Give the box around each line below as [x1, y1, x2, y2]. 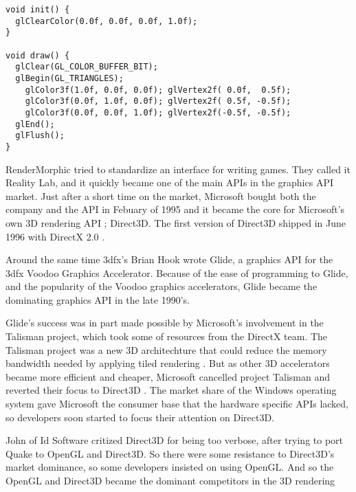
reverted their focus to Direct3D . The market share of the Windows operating [5, 383, 337, 397]
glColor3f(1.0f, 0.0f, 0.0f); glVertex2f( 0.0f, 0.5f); [25, 85, 291, 95]
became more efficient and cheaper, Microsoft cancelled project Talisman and [5, 369, 330, 383]
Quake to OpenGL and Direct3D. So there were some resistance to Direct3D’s [5, 446, 335, 460]
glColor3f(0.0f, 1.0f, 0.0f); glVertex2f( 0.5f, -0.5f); [25, 96, 291, 107]
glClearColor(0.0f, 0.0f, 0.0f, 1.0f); [15, 16, 198, 26]
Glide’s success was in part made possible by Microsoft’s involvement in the [5, 315, 324, 330]
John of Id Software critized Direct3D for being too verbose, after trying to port [5, 433, 344, 447]
